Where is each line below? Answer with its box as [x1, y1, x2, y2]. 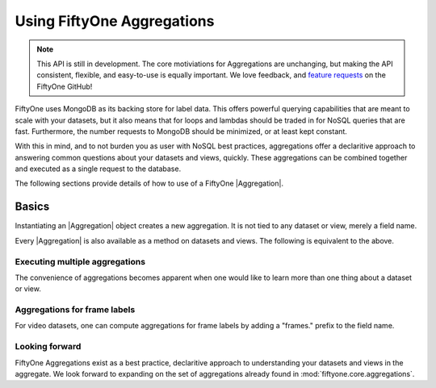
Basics [15, 200, 50, 214]
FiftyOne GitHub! [36, 81, 93, 91]
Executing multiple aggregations [15, 256, 145, 267]
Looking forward [15, 341, 82, 353]
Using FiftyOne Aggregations [15, 12, 215, 30]
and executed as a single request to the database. [15, 164, 182, 173]
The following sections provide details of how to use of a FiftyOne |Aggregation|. [15, 178, 284, 189]
